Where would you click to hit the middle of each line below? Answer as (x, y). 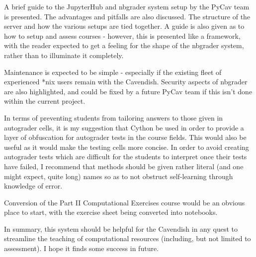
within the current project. (45, 101)
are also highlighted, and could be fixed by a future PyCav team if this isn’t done (128, 91)
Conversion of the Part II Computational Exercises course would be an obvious (125, 202)
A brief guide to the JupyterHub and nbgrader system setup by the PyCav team (127, 6)
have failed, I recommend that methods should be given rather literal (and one (124, 166)
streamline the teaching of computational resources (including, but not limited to (128, 238)
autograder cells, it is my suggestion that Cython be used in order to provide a (124, 127)
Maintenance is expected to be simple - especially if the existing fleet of (113, 72)
